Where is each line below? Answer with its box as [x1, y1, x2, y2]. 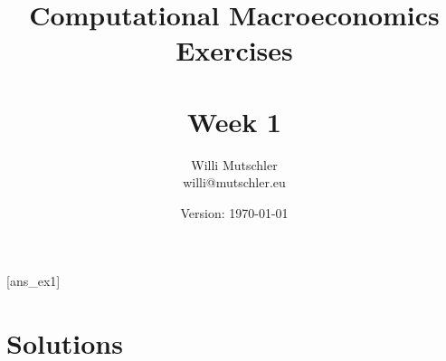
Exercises [176, 32, 293, 69]
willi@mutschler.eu [183, 173, 286, 192]
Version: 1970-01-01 [180, 203, 289, 222]
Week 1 [187, 102, 281, 139]
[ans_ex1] [6, 271, 61, 290]
